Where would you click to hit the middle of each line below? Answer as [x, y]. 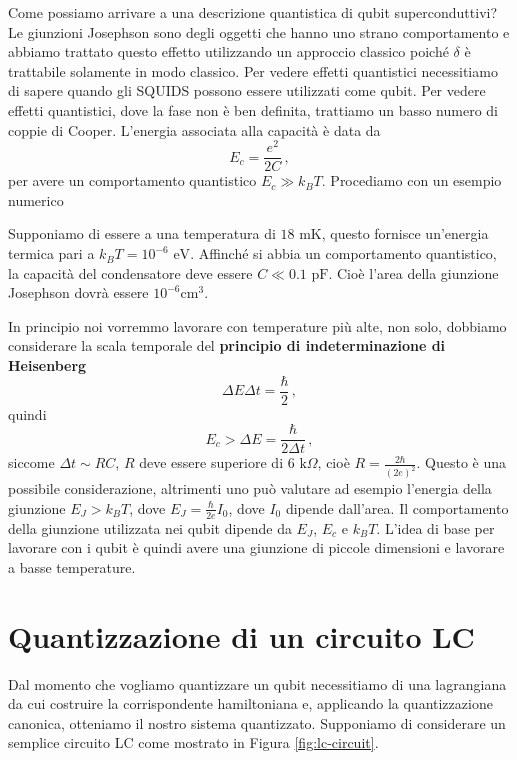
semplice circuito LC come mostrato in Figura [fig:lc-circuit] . [193, 742]
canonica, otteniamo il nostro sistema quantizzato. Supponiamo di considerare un [257, 722]
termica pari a [51, 253]
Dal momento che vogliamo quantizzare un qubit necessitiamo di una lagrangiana [257, 683]
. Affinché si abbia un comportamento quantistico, [343, 253]
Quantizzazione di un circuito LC [241, 635]
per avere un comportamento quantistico [132, 180]
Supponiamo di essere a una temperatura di [142, 233]
